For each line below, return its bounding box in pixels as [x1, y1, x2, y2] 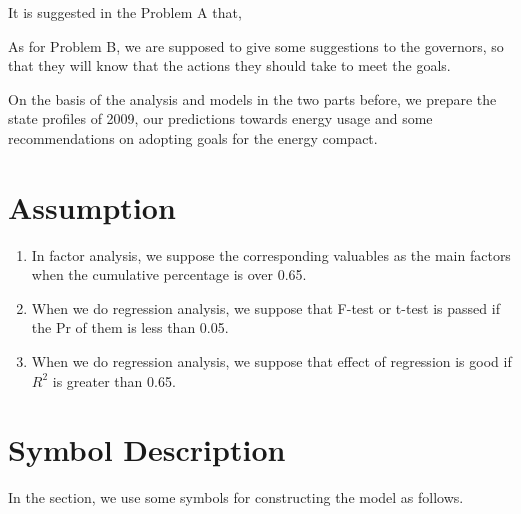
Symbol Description [8, 429, 286, 470]
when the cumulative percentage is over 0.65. [31, 264, 307, 285]
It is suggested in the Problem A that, [8, 2, 242, 22]
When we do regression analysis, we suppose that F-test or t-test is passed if [31, 297, 500, 318]
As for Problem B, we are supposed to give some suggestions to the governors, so [8, 35, 504, 56]
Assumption [8, 186, 176, 227]
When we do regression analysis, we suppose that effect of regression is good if [31, 351, 512, 372]
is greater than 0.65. [52, 370, 176, 391]
